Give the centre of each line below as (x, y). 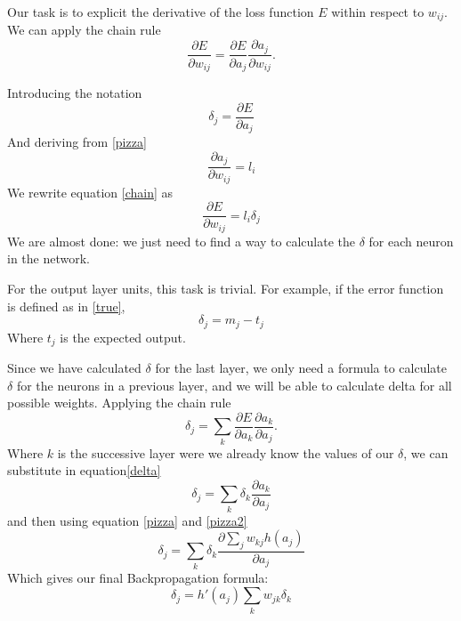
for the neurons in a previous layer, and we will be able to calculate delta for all (234, 385)
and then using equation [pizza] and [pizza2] (127, 520)
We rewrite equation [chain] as (90, 192)
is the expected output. (123, 337)
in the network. (49, 258)
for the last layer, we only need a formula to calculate (301, 368)
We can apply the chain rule (84, 30)
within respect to (378, 12)
